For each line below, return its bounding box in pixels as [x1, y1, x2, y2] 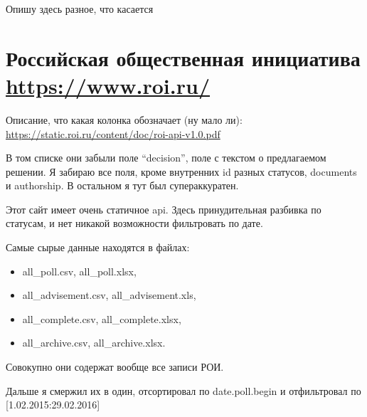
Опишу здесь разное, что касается [6, 1, 154, 16]
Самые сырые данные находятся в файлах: [6, 240, 190, 255]
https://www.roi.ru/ [6, 70, 211, 100]
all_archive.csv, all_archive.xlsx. [22, 335, 166, 350]
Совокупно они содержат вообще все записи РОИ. [6, 359, 224, 374]
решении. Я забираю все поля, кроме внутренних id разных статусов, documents [6, 164, 357, 179]
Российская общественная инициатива [6, 43, 361, 72]
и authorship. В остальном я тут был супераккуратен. [6, 178, 239, 193]
